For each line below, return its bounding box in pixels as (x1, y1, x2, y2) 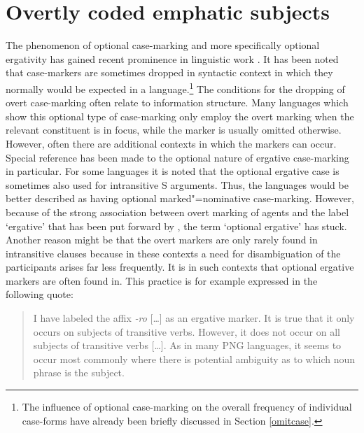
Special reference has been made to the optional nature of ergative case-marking (6, 150, 349, 164)
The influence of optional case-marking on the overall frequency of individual (22, 399, 352, 414)
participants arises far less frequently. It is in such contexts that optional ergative (6, 260, 354, 274)
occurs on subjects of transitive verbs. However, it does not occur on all (33, 324, 340, 339)
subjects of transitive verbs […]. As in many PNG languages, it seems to (33, 338, 342, 353)
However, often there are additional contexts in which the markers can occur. (6, 136, 337, 150)
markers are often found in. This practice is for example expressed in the (6, 273, 318, 288)
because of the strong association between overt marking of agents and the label (6, 204, 349, 219)
